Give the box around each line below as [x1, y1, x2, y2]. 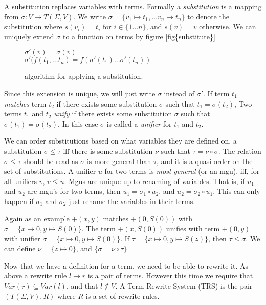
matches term [4, 98, 47, 109]
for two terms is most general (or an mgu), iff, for [104, 166, 260, 176]
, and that [66, 280, 98, 291]
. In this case [58, 118, 98, 129]
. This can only [213, 186, 260, 196]
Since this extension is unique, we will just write [4, 88, 156, 98]
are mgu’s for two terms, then [27, 186, 121, 196]
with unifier [4, 233, 40, 243]
